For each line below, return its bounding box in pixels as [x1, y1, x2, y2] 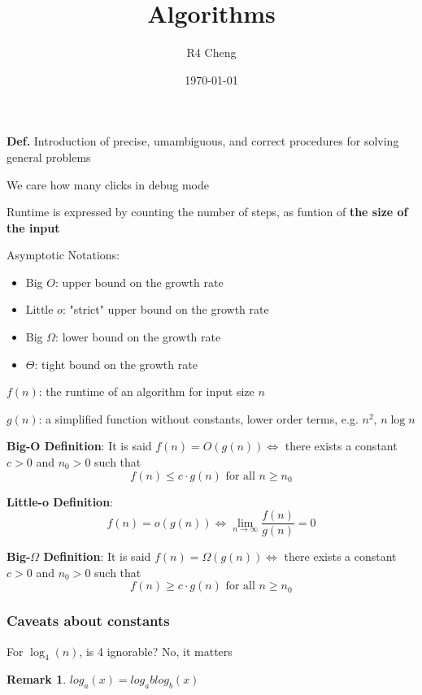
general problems [7, 148, 91, 165]
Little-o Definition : [7, 493, 113, 510]
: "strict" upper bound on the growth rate [62, 301, 269, 318]
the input [7, 219, 60, 236]
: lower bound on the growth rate [55, 328, 221, 345]
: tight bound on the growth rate [34, 355, 198, 372]
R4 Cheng [186, 44, 237, 61]
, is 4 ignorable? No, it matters [79, 642, 233, 659]
